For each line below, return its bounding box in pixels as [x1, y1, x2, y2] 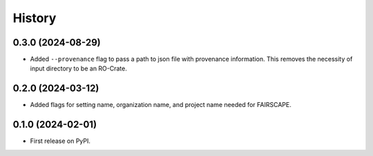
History [12, 10, 57, 26]
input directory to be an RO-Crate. [30, 64, 127, 72]
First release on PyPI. [30, 137, 91, 145]
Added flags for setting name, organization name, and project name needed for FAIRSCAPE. [30, 101, 291, 109]
